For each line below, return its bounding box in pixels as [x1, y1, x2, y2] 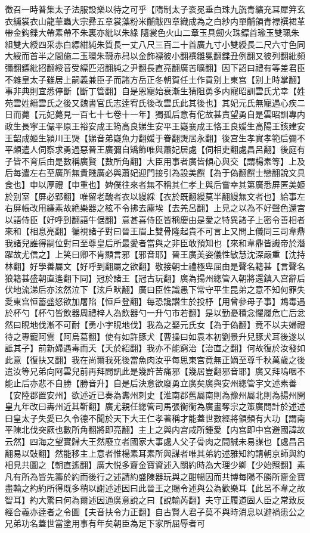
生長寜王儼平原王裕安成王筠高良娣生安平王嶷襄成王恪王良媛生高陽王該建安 [13, 119, 305, 132]
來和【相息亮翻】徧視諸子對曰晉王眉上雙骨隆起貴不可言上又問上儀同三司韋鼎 [5, 225, 305, 237]
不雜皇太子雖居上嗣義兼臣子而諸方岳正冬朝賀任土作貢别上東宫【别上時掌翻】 [5, 73, 305, 85]
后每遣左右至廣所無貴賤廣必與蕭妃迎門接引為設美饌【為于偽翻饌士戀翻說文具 [5, 166, 305, 179]
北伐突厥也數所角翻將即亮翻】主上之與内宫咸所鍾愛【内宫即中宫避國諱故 [21, 423, 305, 436]
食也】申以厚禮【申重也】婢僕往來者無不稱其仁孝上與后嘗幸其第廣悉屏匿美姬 [5, 178, 305, 190]
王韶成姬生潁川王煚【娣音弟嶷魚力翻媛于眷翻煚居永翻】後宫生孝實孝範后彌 [5, 131, 297, 144]
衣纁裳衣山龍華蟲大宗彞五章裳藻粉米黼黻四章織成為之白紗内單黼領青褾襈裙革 [5, 14, 305, 27]
